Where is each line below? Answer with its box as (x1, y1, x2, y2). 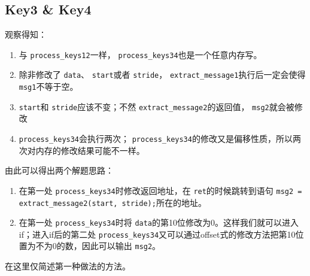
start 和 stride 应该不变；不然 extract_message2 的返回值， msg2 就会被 (19, 100, 294, 113)
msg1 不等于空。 (19, 80, 78, 93)
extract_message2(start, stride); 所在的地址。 (19, 196, 206, 208)
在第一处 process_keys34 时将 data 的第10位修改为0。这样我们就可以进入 (19, 216, 299, 229)
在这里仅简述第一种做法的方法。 (5, 260, 130, 272)
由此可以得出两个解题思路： (5, 164, 114, 177)
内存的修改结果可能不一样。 (35, 144, 145, 156)
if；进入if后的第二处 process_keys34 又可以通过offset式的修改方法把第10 (19, 228, 296, 240)
